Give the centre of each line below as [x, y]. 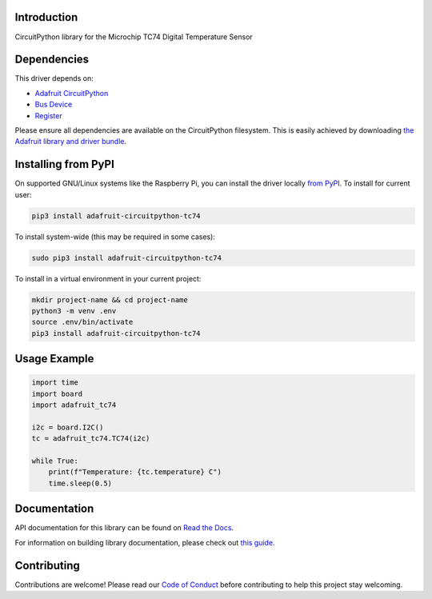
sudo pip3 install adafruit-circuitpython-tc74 [126, 258]
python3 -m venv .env [74, 311]
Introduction [46, 17]
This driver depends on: [54, 78]
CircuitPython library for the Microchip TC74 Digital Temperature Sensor [134, 37]
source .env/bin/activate [82, 322]
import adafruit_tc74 [74, 405]
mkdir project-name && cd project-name [110, 299]
